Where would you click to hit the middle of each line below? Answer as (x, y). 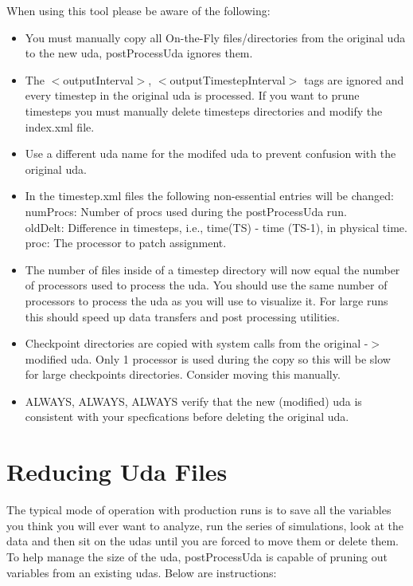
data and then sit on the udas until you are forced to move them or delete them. (203, 541)
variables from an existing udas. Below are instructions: (142, 572)
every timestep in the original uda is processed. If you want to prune (192, 95)
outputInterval (98, 79)
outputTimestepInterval (228, 79)
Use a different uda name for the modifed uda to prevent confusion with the (210, 153)
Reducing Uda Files (117, 472)
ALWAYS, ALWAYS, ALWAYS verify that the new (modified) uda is (193, 401)
